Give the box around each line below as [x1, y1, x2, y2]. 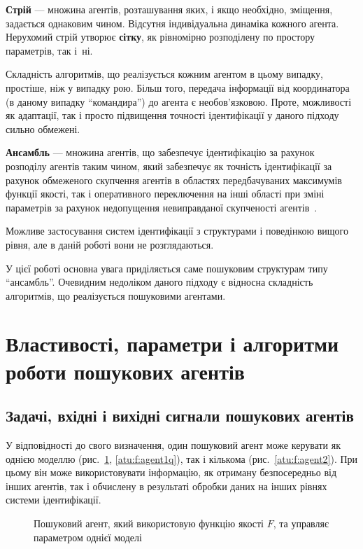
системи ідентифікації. [6, 492, 101, 507]
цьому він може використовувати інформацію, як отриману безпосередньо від [6, 465, 337, 480]
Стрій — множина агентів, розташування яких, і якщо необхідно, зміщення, [6, 2, 333, 16]
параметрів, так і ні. [6, 43, 93, 57]
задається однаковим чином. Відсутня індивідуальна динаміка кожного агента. [6, 15, 339, 30]
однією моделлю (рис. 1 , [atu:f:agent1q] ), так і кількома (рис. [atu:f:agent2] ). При [6, 451, 358, 466]
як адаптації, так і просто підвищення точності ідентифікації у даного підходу [6, 108, 339, 123]
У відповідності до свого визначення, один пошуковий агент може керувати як [6, 438, 341, 452]
